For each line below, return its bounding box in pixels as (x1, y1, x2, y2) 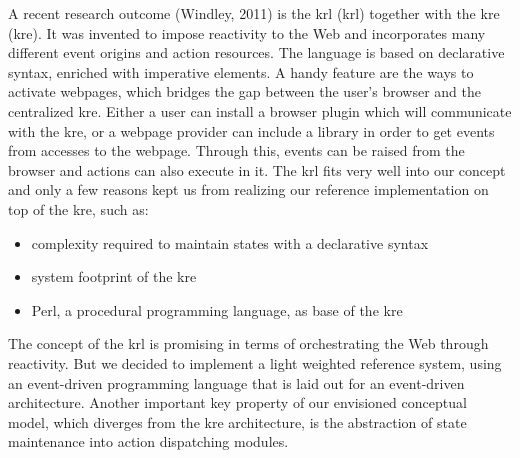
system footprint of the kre (31, 266, 197, 287)
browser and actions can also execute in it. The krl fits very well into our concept (8, 159, 506, 180)
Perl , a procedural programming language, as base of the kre (31, 299, 403, 320)
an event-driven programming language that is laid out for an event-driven (8, 372, 465, 393)
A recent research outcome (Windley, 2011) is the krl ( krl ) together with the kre (8, 3, 500, 23)
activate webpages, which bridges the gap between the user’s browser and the (8, 81, 481, 102)
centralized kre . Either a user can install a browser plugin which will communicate (8, 100, 512, 121)
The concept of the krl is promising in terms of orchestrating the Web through (8, 333, 489, 354)
